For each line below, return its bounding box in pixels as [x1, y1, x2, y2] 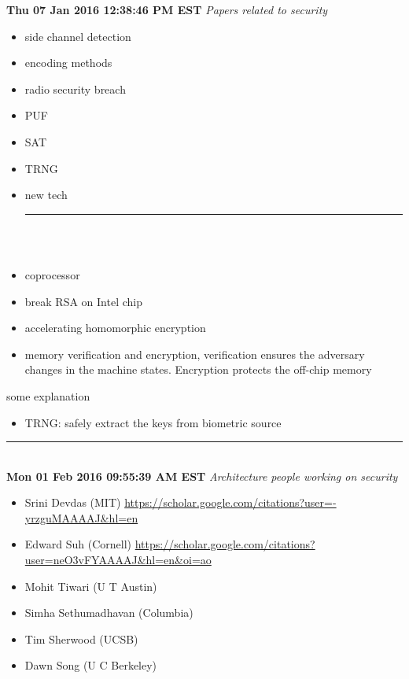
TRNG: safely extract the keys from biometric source [24, 414, 282, 430]
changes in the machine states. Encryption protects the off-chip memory [24, 361, 372, 378]
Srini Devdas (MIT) [24, 494, 121, 511]
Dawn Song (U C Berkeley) [24, 657, 157, 673]
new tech [24, 186, 68, 203]
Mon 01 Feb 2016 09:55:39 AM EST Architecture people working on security [6, 467, 398, 484]
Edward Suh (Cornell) [24, 536, 132, 552]
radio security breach [24, 80, 126, 97]
